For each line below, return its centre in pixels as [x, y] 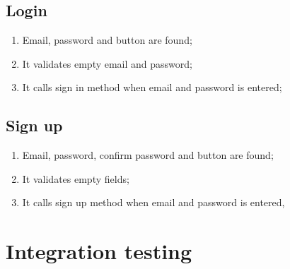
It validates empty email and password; [107, 63]
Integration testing [99, 251]
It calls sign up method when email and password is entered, [153, 202]
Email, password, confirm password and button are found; [148, 155]
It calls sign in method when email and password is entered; [152, 87]
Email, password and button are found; [107, 40]
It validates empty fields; [76, 178]
